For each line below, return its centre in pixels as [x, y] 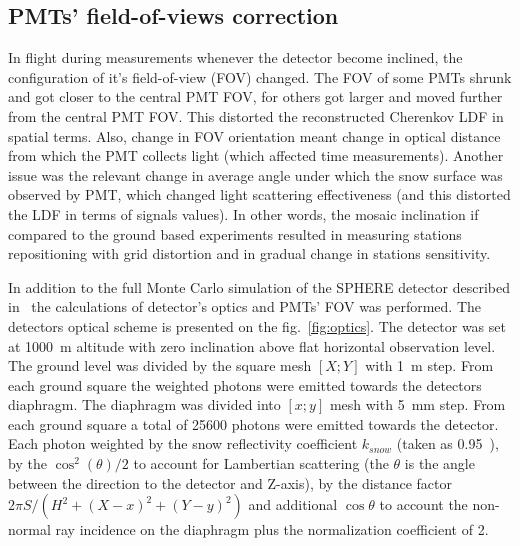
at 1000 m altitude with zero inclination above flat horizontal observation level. [252, 345]
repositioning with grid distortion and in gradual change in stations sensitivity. [249, 253]
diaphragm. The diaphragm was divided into [144, 404]
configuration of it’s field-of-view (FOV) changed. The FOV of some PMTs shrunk [260, 76]
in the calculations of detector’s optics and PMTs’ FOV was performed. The [244, 306]
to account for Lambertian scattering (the [261, 463]
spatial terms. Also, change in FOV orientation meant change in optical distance [254, 135]
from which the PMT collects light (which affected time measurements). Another [256, 155]
